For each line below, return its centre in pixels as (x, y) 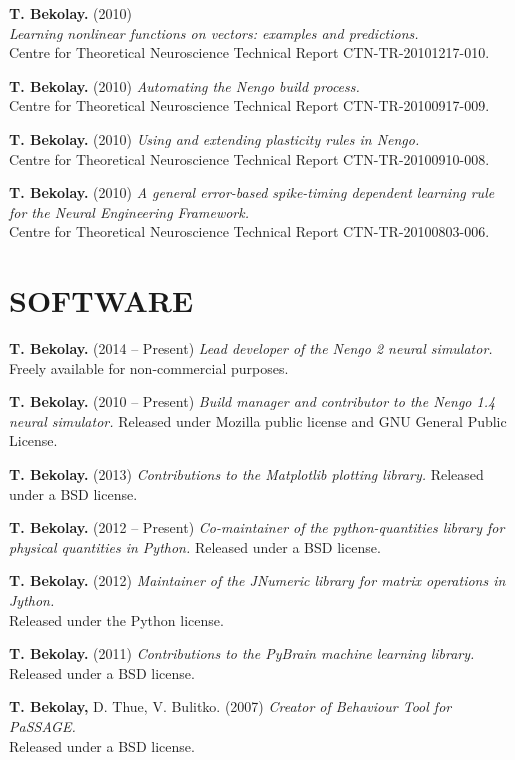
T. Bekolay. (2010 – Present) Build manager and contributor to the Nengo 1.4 (252, 401)
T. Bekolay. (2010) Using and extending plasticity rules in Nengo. (214, 138)
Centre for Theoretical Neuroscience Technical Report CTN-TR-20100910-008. (249, 158)
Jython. (32, 600)
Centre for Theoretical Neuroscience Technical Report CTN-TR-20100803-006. (249, 231)
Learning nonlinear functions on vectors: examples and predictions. (214, 32)
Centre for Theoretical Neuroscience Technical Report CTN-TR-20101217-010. (249, 52)
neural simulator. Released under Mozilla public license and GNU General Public (258, 420)
